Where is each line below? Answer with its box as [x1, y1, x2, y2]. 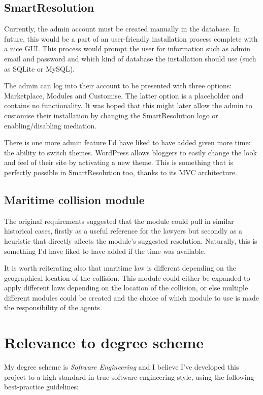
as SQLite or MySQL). [4, 63, 75, 74]
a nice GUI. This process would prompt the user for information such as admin [4, 43, 250, 54]
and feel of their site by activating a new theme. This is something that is [4, 157, 234, 168]
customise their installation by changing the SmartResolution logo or [4, 110, 218, 120]
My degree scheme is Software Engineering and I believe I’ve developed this [4, 361, 239, 372]
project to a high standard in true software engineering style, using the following [4, 371, 254, 382]
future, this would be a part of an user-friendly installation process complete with [4, 33, 258, 44]
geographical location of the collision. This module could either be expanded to [4, 272, 250, 283]
